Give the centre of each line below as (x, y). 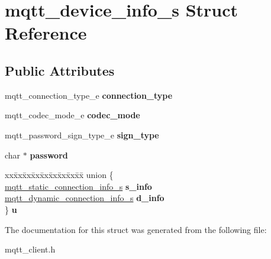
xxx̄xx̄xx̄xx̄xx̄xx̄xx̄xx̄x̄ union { (59, 175)
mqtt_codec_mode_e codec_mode (72, 115)
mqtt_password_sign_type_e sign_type (82, 135)
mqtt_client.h (30, 249)
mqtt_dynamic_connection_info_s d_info (85, 198)
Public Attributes (60, 70)
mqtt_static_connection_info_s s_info (78, 186)
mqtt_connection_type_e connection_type (89, 95)
